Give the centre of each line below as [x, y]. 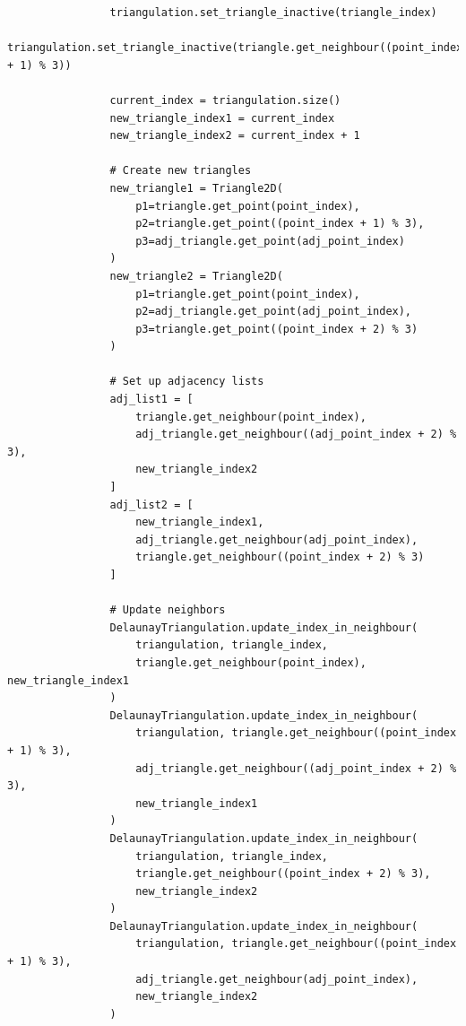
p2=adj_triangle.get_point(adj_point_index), [274, 312]
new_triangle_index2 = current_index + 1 [235, 136]
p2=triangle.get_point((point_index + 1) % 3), [280, 224]
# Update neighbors [168, 610]
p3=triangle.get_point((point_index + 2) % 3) [277, 329]
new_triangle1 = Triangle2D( [196, 188]
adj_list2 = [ [151, 504]
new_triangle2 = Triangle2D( [196, 276]
